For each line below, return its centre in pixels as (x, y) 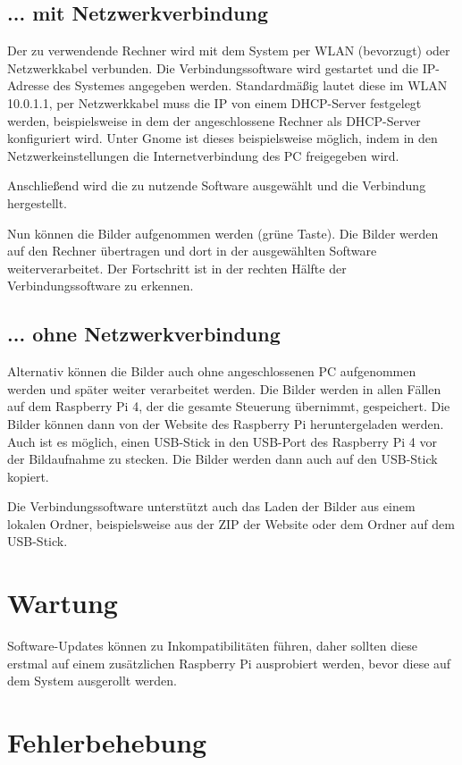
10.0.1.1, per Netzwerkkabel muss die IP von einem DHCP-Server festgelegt (214, 102)
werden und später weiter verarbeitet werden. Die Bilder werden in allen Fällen (224, 388)
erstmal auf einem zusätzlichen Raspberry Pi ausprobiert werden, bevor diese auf (229, 663)
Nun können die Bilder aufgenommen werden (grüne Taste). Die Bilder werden (223, 233)
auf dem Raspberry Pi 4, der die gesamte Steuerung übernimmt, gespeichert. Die (229, 406)
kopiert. (28, 476)
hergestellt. (38, 202)
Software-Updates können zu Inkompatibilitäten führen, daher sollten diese (212, 646)
